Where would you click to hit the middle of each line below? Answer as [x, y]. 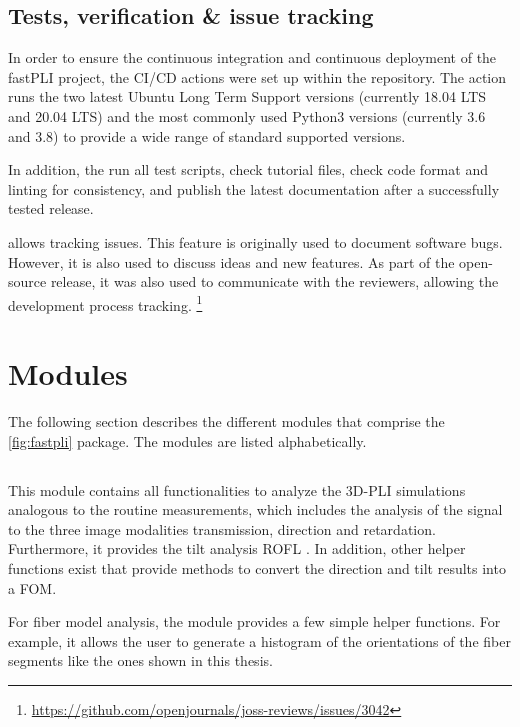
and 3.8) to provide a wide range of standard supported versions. [207, 135]
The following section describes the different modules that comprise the [226, 421]
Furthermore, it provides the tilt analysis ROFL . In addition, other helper [237, 548]
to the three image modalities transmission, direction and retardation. [222, 528]
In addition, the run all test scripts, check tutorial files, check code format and [248, 169]
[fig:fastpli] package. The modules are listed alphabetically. [187, 440]
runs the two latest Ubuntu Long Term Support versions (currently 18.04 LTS [247, 96]
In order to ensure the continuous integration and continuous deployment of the [252, 57]
